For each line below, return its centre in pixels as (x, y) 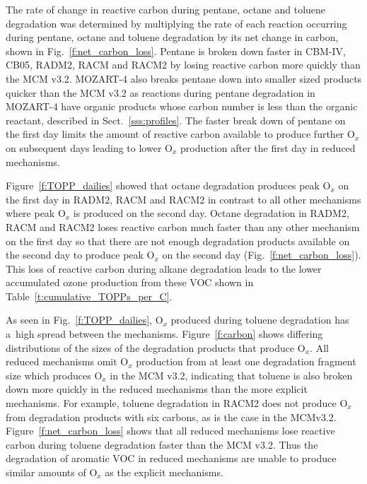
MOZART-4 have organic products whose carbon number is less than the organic (182, 106)
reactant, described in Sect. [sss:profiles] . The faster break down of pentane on (176, 120)
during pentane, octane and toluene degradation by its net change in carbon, (172, 37)
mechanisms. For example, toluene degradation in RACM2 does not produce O (177, 403)
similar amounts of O (52, 472)
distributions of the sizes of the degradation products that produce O (156, 347)
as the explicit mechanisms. (164, 472)
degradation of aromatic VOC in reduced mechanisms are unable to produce (171, 458)
